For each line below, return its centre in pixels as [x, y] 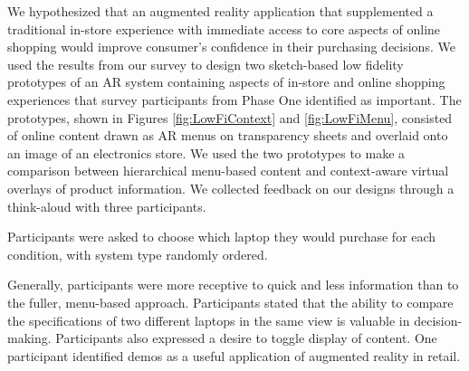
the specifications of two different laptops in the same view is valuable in [209, 320]
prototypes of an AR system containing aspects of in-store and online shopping [226, 82]
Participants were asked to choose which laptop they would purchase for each [222, 237]
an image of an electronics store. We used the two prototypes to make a [206, 152]
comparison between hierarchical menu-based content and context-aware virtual [228, 171]
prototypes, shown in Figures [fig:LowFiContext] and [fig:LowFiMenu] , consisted [230, 117]
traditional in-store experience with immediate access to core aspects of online [224, 29]
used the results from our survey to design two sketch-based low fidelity [206, 64]
